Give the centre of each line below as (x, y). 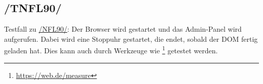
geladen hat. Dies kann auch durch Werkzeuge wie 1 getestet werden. (111, 50)
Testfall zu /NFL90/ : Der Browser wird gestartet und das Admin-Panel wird (123, 29)
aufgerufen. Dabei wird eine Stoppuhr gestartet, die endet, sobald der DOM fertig (131, 38)
